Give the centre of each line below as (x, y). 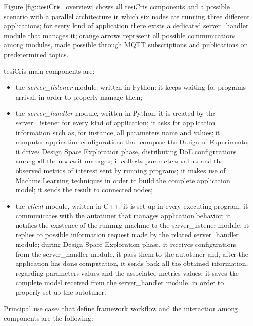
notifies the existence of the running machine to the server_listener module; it (132, 225)
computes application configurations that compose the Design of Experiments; (132, 142)
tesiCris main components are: (49, 71)
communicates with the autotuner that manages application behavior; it (123, 215)
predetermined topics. (36, 54)
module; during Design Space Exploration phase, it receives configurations (126, 244)
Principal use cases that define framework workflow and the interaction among (121, 308)
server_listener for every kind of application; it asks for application (116, 122)
